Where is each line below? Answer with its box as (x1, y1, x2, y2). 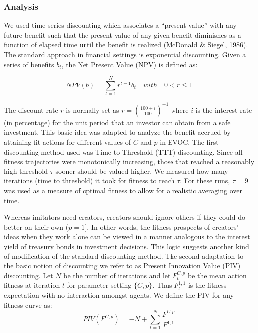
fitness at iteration (4, 280, 60, 290)
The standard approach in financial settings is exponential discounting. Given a (4, 49, 246, 59)
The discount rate (4, 104, 58, 115)
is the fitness (188, 280, 227, 290)
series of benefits (4, 59, 54, 69)
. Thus (152, 280, 172, 290)
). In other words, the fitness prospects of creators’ (84, 221, 239, 232)
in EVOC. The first (160, 137, 219, 147)
